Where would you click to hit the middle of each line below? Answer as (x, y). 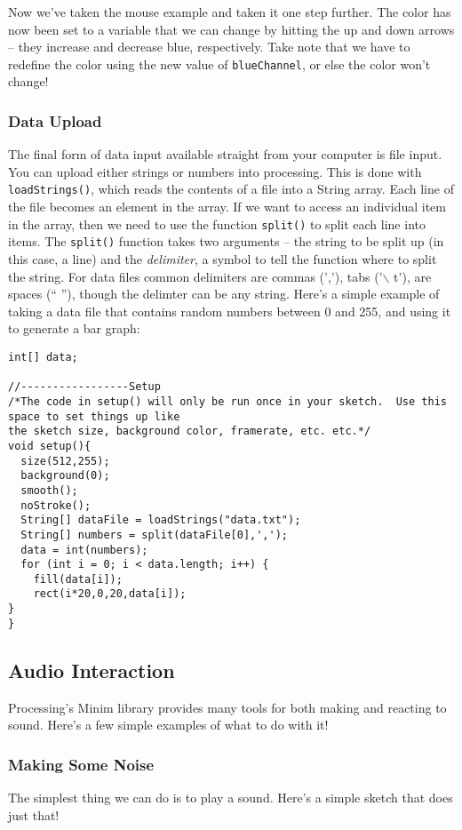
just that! (34, 814)
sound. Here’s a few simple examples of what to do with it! (168, 725)
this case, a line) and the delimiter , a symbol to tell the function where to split (223, 259)
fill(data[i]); (78, 579)
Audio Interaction (92, 670)
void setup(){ (50, 446)
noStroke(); (56, 505)
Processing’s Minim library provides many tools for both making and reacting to (227, 707)
